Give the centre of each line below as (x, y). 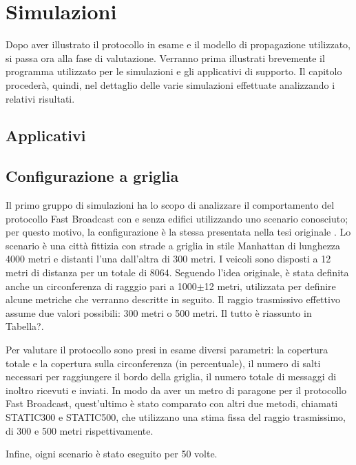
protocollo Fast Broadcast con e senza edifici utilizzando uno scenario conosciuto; (177, 218)
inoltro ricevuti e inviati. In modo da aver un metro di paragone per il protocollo (176, 390)
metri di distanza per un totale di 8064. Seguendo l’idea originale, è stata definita (177, 272)
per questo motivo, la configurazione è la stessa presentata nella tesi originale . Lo (178, 232)
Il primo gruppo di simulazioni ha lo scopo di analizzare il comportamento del (170, 205)
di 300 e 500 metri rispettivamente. (80, 430)
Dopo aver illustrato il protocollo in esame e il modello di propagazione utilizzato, (178, 44)
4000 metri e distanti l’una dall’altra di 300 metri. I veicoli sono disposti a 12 (168, 259)
